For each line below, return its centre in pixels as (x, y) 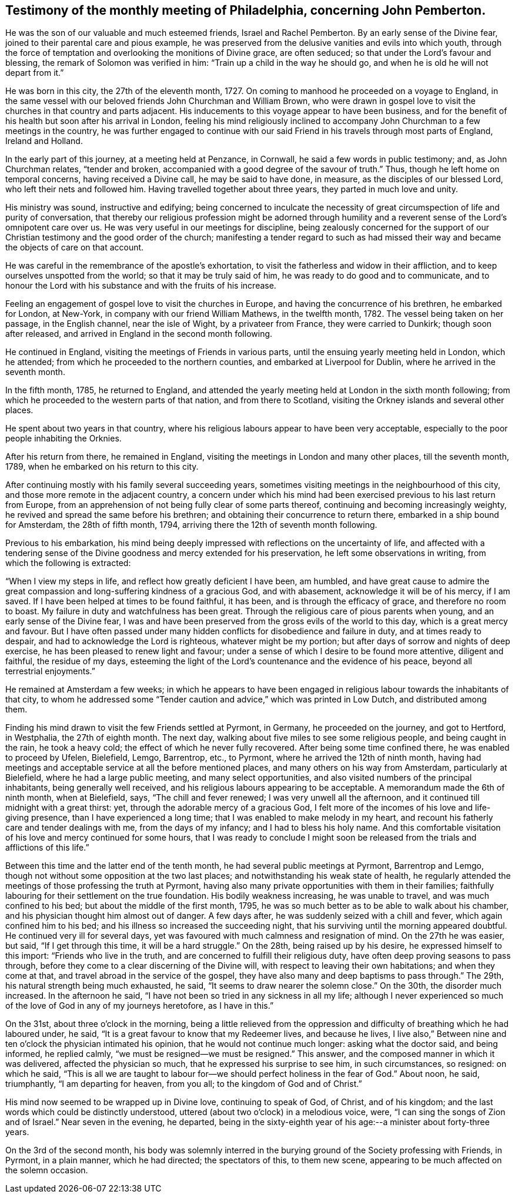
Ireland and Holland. (44, 141)
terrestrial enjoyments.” (51, 671)
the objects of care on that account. (75, 247)
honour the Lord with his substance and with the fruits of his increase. (141, 286)
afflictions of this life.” (47, 848)
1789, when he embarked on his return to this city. (102, 467)
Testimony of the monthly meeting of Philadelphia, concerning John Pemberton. (246, 10)
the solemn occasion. (47, 1170)
